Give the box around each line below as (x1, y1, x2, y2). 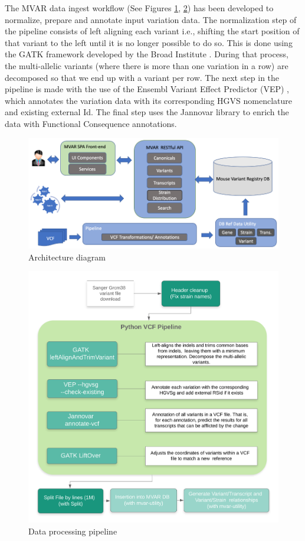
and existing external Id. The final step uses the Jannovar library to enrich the (5, 106, 289, 118)
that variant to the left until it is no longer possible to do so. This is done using (5, 36, 293, 48)
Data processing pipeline (28, 524, 117, 537)
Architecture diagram (28, 250, 106, 263)
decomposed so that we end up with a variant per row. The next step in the (5, 71, 280, 83)
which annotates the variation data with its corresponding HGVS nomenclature (5, 94, 293, 106)
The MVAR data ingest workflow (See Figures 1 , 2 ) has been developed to (5, 2, 274, 14)
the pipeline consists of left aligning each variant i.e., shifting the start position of (5, 25, 300, 37)
